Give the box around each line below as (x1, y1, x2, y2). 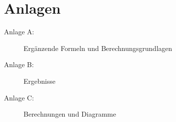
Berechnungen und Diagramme (24, 109, 116, 119)
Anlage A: (4, 26, 34, 37)
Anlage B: (4, 59, 34, 70)
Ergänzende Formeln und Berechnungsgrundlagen (24, 43, 173, 53)
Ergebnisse (24, 75, 55, 86)
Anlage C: (4, 92, 34, 102)
